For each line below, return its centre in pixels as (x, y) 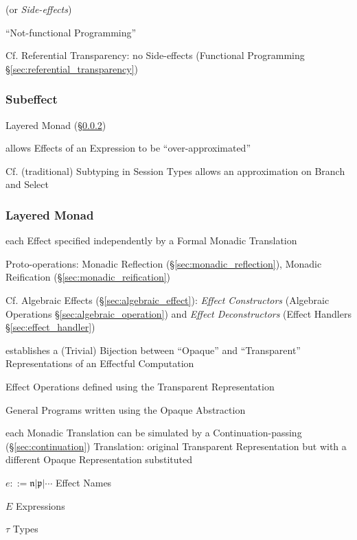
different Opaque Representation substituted (99, 459)
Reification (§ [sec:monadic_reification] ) (88, 277)
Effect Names (84, 482)
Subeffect (32, 99)
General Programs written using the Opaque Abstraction (126, 409)
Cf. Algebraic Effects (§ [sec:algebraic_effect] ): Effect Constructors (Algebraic (168, 300)
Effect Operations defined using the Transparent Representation (140, 386)
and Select (27, 184)
